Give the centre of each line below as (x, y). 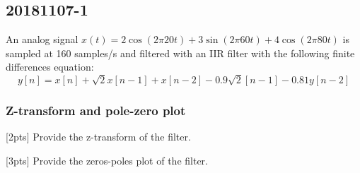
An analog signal (42, 39)
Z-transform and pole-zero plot (96, 111)
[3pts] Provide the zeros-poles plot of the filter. (107, 160)
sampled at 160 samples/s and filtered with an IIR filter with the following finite (180, 53)
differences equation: (50, 67)
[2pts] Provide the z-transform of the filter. (98, 137)
